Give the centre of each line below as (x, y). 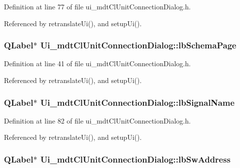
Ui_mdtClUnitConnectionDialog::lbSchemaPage (138, 45)
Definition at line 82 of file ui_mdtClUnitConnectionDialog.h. (97, 120)
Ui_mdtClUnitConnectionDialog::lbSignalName (137, 102)
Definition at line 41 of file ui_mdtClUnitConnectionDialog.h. (97, 63)
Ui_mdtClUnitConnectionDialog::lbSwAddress (135, 159)
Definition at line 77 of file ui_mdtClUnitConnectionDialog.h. (97, 6)
